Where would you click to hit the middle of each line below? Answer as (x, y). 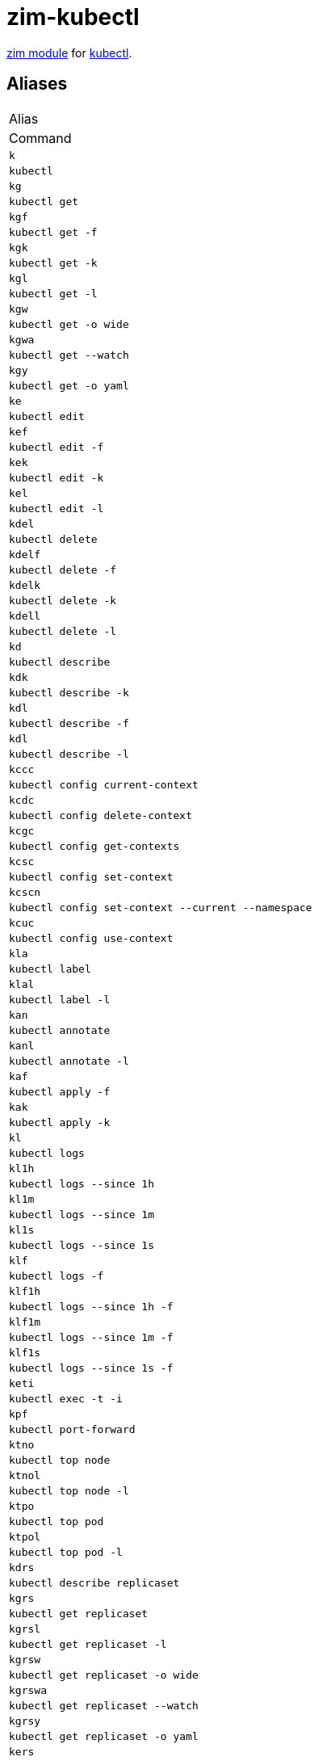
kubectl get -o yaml (69, 385)
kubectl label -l (60, 999)
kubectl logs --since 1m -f (91, 1337)
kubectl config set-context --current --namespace (161, 907)
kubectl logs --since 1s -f (91, 1368)
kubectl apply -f (60, 1091)
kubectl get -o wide (69, 324)
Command (40, 138)
